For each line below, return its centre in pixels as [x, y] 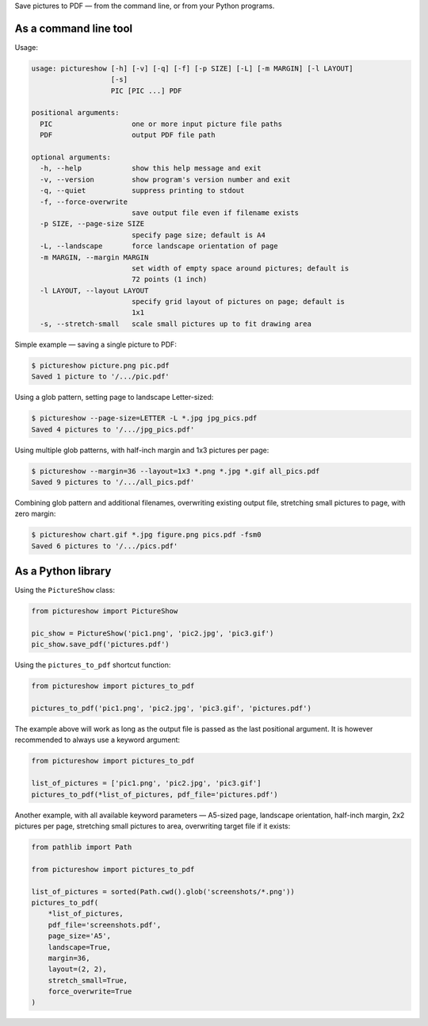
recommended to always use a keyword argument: [97, 740]
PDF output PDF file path [128, 135]
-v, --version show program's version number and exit [165, 179]
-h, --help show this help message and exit [151, 168]
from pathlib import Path [82, 847]
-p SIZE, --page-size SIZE [92, 224]
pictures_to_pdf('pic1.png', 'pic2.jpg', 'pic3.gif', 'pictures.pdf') [172, 709]
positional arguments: [75, 113]
